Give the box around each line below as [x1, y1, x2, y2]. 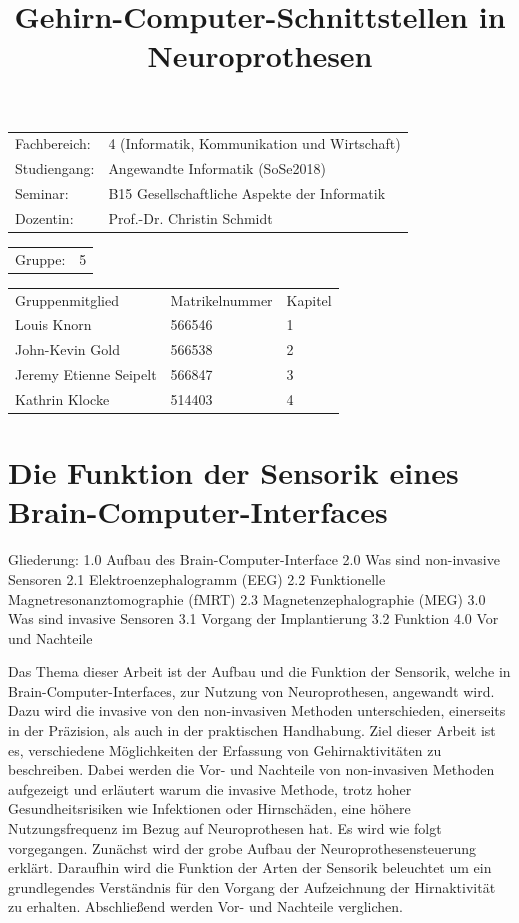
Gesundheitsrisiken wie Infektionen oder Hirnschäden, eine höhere [8, 798, 411, 819]
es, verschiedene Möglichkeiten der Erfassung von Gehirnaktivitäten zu [8, 739, 442, 760]
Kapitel [286, 289, 332, 310]
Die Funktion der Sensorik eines [8, 452, 459, 493]
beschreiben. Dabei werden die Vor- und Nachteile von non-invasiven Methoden [8, 759, 495, 780]
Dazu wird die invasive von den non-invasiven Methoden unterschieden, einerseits [8, 700, 506, 721]
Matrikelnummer [170, 289, 273, 310]
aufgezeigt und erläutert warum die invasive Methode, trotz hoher [8, 778, 412, 799]
